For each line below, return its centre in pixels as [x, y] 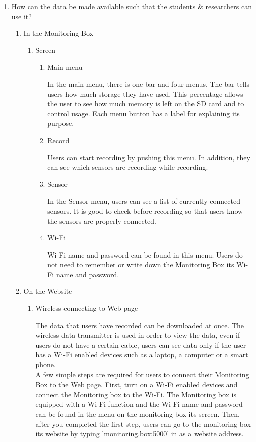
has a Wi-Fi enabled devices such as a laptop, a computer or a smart [142, 355]
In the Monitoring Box [58, 33]
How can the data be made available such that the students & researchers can [132, 6]
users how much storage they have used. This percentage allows [145, 93]
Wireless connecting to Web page [87, 308]
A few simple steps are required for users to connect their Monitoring [142, 374]
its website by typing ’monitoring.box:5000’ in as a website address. [140, 434]
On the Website [48, 291]
